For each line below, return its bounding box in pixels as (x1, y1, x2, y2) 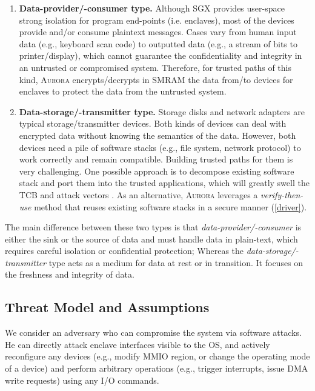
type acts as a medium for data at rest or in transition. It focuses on (48, 256, 303, 269)
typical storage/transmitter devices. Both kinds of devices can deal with (19, 117, 287, 130)
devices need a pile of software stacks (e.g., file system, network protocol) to (19, 141, 301, 153)
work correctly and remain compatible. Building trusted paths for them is (19, 153, 293, 165)
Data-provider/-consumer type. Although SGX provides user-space (19, 2, 285, 14)
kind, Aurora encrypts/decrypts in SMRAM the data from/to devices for (19, 73, 293, 85)
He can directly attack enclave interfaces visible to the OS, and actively (5, 338, 270, 350)
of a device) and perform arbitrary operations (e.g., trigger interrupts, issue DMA (5, 362, 308, 375)
